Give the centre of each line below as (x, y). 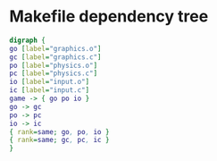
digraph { (28, 40)
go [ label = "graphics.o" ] (55, 48)
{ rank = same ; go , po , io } (59, 131)
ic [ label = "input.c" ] (50, 90)
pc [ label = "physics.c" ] (54, 73)
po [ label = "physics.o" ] (54, 65)
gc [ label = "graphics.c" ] (55, 57)
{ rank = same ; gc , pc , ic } (59, 140)
